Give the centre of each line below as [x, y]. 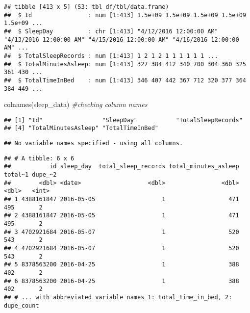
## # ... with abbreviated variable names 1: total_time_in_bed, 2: [118, 297]
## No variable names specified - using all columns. [94, 143]
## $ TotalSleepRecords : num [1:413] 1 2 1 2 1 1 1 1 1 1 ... [111, 56]
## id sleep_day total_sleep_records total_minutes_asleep [122, 167]
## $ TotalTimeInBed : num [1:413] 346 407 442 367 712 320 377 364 [125, 80]
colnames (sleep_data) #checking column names [76, 104]
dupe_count [22, 305]
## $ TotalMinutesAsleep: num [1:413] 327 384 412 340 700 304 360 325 [125, 64]
